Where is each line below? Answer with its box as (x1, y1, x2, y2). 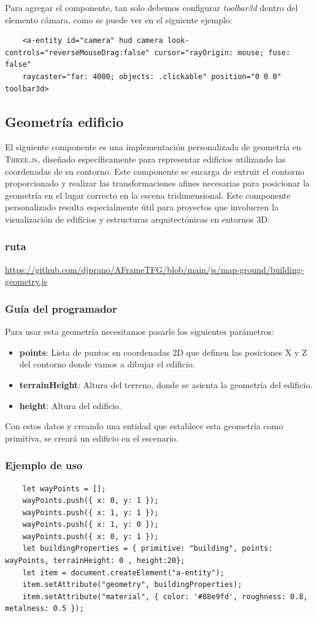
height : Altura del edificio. (19, 399, 121, 412)
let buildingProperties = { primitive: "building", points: (22, 544, 273, 553)
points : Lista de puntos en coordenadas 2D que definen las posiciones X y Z (19, 345, 307, 358)
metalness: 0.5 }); (5, 604, 84, 613)
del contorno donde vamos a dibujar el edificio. (19, 358, 195, 370)
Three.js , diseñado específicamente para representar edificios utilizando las (5, 152, 286, 165)
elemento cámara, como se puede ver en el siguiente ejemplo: (5, 13, 232, 26)
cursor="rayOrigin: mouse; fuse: (154, 48, 291, 57)
